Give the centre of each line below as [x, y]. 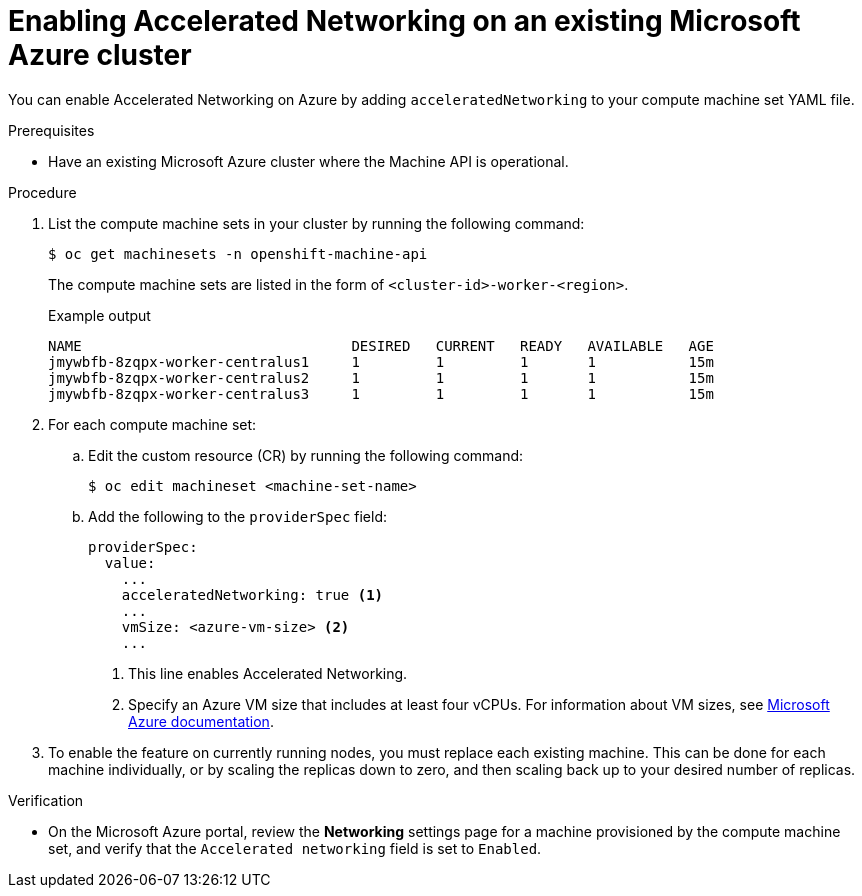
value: [130, 562]
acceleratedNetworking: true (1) [252, 594]
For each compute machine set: [152, 424]
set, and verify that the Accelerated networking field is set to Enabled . [295, 848]
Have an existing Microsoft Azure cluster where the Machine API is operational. [308, 161]
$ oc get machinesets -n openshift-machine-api [238, 253]
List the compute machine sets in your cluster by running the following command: [316, 223]
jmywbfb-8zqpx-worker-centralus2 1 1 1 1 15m [381, 377]
